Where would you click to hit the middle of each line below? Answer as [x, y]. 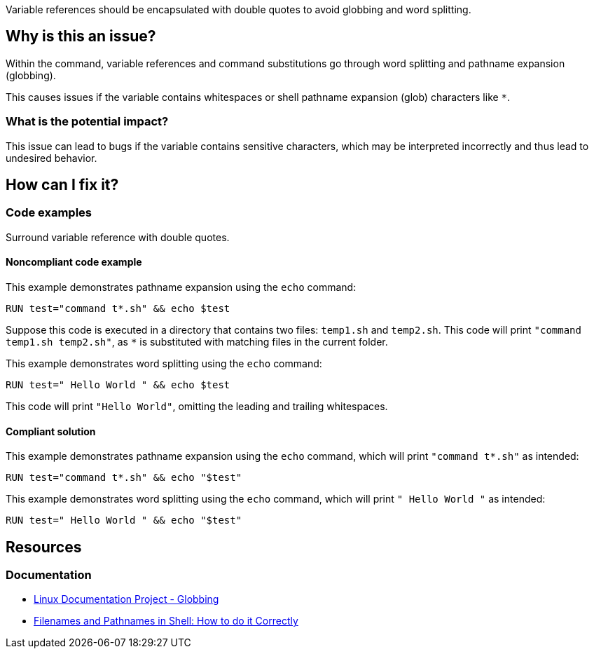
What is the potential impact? [87, 122]
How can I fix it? [62, 185]
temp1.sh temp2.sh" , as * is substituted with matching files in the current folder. [197, 342]
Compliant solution [51, 431]
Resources [44, 547]
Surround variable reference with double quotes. [118, 237]
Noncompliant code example [74, 262]
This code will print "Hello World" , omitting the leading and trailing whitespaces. [197, 407]
